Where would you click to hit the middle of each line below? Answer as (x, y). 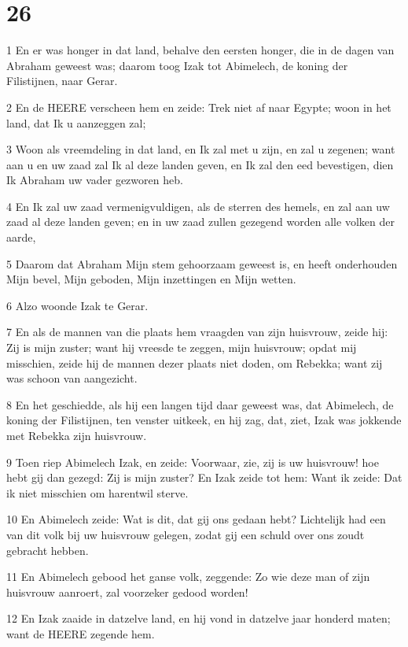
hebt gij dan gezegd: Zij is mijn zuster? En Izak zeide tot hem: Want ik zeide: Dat (204, 477)
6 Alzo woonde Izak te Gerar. (77, 305)
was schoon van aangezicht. (72, 378)
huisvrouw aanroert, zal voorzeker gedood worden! (127, 592)
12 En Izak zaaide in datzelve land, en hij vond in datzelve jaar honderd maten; (198, 618)
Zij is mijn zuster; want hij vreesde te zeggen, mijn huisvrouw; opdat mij (182, 348)
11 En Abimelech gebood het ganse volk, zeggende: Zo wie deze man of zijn (188, 577)
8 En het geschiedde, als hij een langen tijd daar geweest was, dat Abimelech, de (200, 404)
